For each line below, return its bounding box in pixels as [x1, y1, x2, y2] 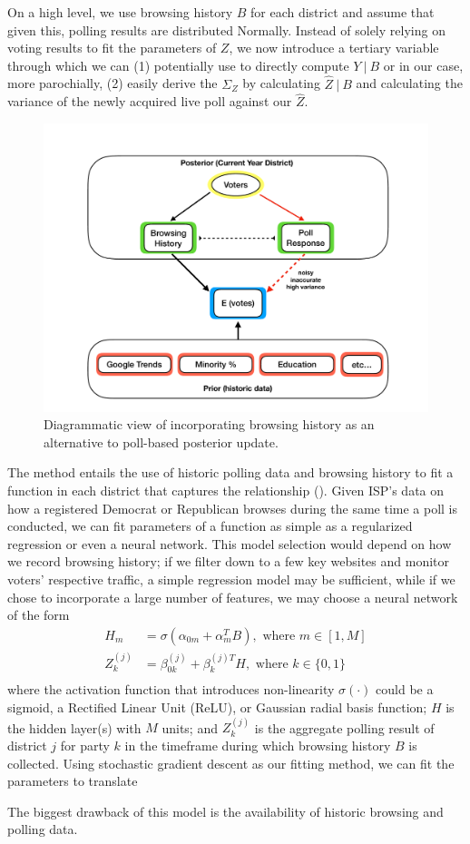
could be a [376, 680, 434, 699]
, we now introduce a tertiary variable [229, 38, 439, 57]
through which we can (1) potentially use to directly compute [7, 55, 349, 74]
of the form [7, 605, 70, 624]
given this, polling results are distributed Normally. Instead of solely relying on [7, 20, 446, 39]
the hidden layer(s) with [7, 718, 142, 737]
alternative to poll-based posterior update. [44, 432, 279, 451]
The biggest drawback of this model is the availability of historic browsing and [7, 801, 444, 820]
